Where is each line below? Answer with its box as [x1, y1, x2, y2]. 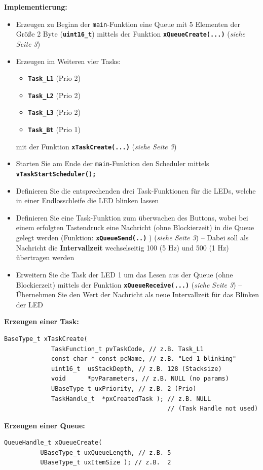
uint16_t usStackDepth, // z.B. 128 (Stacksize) [51, 365, 222, 372]
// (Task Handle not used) [167, 405, 258, 413]
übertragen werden [16, 252, 74, 263]
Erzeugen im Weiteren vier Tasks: [16, 55, 121, 66]
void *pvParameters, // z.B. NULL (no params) [51, 375, 229, 383]
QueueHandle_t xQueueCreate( [4, 439, 102, 447]
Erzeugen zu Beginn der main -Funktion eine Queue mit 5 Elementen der [16, 18, 240, 29]
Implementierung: [4, 2, 67, 12]
